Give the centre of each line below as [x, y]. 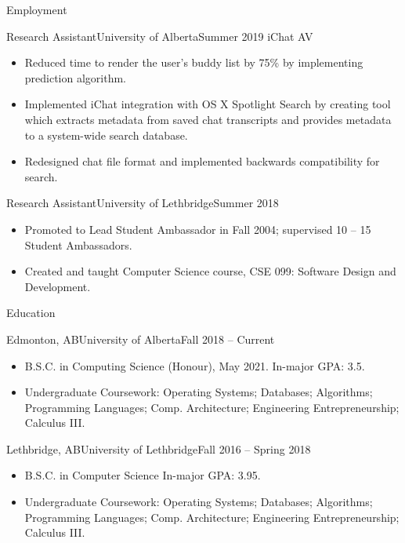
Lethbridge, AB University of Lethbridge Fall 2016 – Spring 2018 [159, 448]
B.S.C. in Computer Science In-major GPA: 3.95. [143, 475]
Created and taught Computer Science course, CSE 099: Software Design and [210, 271]
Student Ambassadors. [78, 244]
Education [31, 313]
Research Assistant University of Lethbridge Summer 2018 [143, 203]
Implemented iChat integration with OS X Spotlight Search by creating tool [208, 104]
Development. [58, 286]
